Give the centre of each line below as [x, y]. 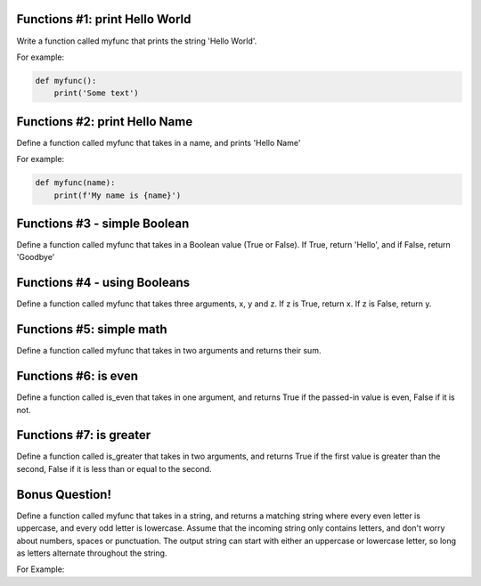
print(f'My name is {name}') [118, 195]
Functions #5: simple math [92, 330]
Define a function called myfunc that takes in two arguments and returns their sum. [169, 351]
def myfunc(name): [75, 183]
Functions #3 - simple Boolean [103, 223]
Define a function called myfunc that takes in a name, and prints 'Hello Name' [159, 142]
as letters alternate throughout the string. [92, 553]
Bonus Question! [64, 494]
